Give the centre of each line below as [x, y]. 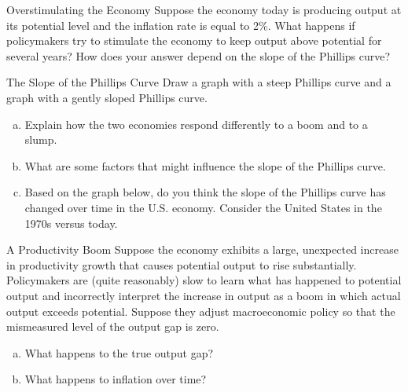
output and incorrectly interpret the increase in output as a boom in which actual [204, 295]
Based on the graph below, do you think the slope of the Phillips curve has [205, 192]
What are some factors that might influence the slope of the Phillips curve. [205, 165]
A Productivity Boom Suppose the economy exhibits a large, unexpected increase [202, 249]
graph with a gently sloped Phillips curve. [107, 97]
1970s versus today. [71, 223]
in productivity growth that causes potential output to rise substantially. [182, 264]
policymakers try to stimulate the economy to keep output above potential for [194, 40]
